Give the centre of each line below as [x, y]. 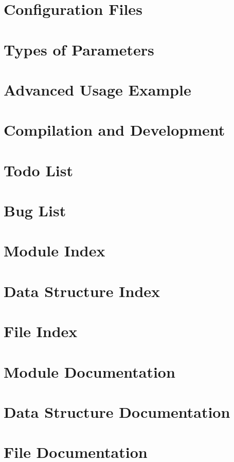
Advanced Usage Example [97, 89]
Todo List [38, 170]
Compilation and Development [114, 130]
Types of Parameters [79, 49]
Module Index [55, 251]
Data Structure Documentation [117, 411]
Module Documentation [89, 371]
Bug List [35, 210]
